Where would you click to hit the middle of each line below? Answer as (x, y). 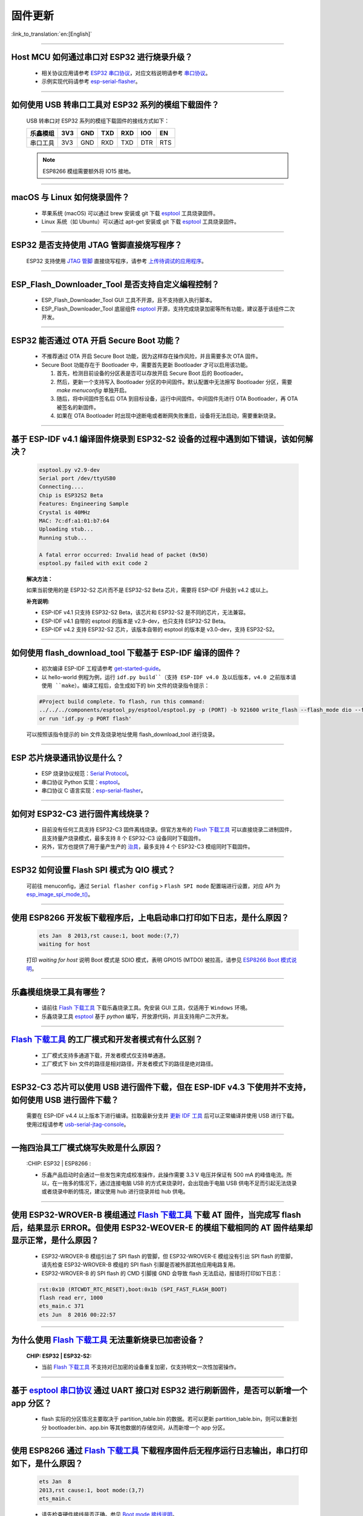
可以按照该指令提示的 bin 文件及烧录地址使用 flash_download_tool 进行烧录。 (122, 734)
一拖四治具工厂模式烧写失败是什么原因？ (87, 1148)
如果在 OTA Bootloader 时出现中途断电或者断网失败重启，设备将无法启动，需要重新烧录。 (168, 416)
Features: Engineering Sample (84, 504)
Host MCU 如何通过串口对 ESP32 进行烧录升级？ (102, 57)
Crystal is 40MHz (65, 512)
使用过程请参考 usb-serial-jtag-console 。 (78, 1124)
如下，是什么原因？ (47, 1464)
